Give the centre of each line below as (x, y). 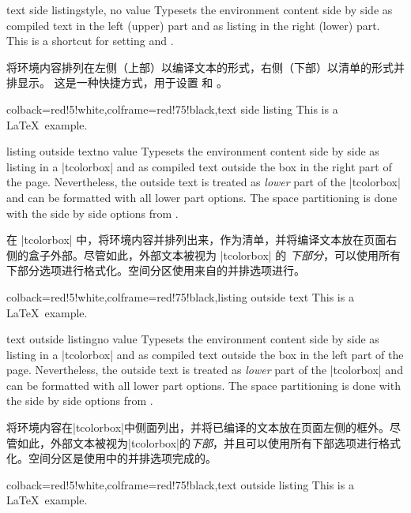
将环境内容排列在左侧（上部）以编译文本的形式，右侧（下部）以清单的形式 (200, 67)
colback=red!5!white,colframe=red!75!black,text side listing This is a (172, 109)
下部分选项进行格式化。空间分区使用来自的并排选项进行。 (156, 270)
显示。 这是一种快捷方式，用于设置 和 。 (122, 82)
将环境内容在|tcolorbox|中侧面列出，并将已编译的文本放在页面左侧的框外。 (198, 427)
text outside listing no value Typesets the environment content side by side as (193, 339)
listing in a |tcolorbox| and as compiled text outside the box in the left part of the (205, 354)
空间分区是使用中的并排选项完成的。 (122, 458)
